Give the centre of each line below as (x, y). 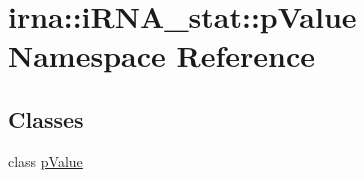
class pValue (45, 160)
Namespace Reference (161, 55)
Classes (46, 118)
